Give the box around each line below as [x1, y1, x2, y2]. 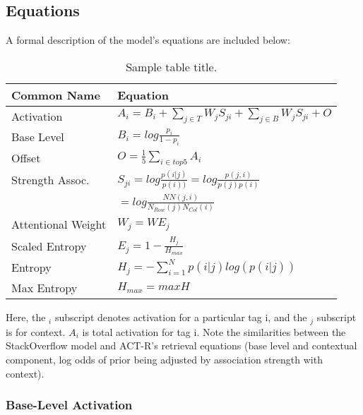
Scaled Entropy [11, 237, 87, 254]
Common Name [11, 86, 100, 103]
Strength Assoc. [11, 172, 90, 188]
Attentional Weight [11, 216, 107, 233]
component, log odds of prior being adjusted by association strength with [6, 351, 323, 366]
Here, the [6, 310, 46, 325]
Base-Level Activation [6, 396, 133, 414]
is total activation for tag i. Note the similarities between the [82, 324, 346, 339]
